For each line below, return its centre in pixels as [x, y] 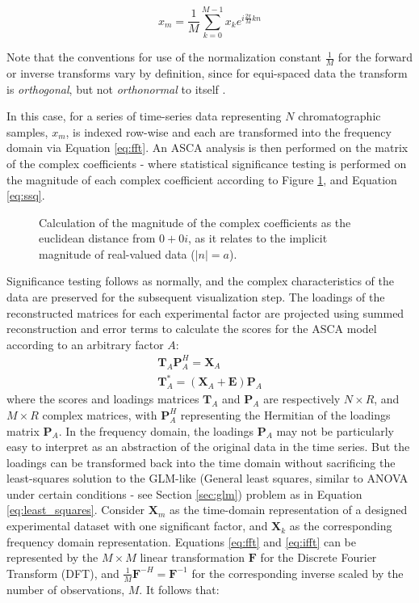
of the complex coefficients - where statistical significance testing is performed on [207, 163]
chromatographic [339, 116]
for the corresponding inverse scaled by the [297, 573]
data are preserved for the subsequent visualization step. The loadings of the [196, 297]
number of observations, [66, 589]
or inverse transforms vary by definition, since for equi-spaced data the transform [207, 72]
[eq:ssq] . [26, 195]
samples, [27, 131]
